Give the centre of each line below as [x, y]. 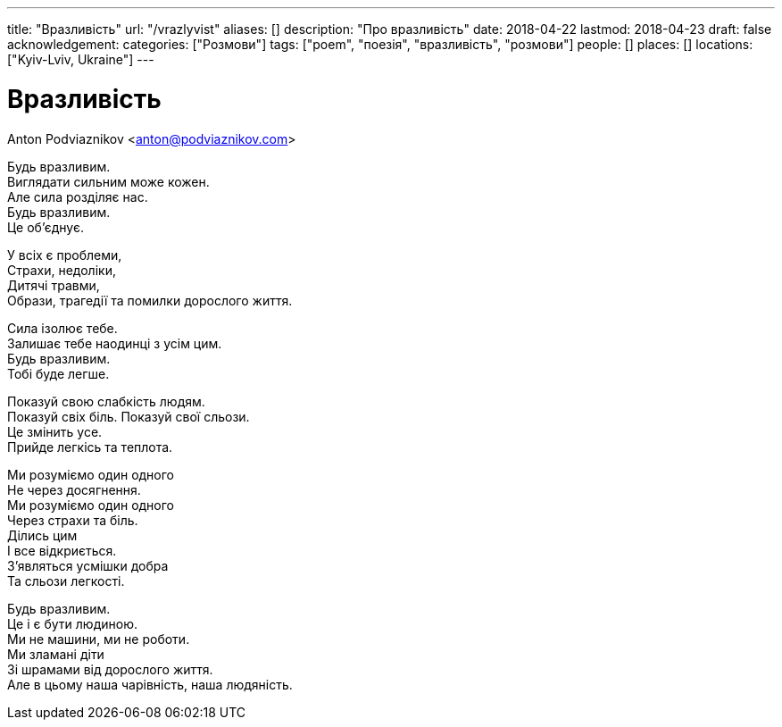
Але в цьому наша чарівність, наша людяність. [150, 684]
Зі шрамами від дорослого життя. [110, 669]
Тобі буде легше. [58, 373]
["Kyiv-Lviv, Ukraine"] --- [81, 59]
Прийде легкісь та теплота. [90, 447]
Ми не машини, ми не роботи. [99, 639]
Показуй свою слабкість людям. [106, 401]
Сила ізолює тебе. [62, 328]
